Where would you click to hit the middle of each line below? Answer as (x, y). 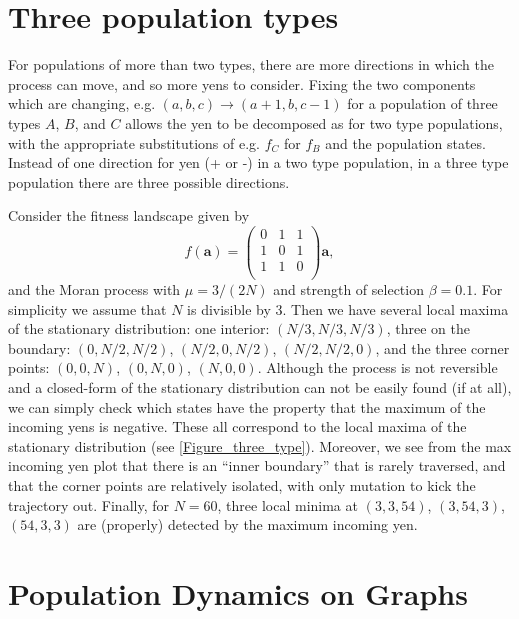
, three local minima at (287, 504)
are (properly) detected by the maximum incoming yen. (247, 524)
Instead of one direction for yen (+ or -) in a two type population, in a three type (258, 162)
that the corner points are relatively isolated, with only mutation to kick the (242, 485)
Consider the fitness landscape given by (129, 215)
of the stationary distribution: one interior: (139, 328)
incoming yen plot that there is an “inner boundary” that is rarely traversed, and (257, 465)
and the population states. (405, 142)
